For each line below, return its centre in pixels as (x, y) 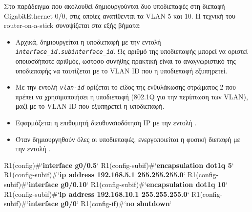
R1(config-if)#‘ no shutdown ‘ (126, 203)
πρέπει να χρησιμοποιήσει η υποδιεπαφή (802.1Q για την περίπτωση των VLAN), (132, 96)
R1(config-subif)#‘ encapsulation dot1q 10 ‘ (159, 184)
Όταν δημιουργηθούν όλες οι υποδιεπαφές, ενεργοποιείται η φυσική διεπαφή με (128, 139)
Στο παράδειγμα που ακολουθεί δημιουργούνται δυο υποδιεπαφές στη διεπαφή (115, 6)
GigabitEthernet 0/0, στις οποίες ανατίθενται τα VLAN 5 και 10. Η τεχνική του (120, 15)
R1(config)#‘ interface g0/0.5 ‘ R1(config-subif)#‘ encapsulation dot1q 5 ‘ (119, 165)
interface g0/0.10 (58, 184)
